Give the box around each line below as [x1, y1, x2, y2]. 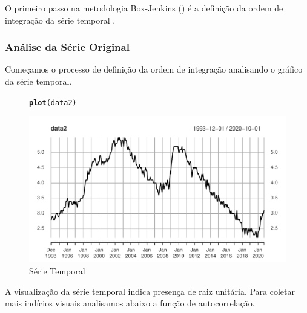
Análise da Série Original [5, 39, 130, 54]
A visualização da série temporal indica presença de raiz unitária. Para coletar [5, 285, 295, 297]
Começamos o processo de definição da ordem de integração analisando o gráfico [5, 63, 303, 76]
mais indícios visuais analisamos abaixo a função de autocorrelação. [5, 297, 255, 309]
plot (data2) [29, 98, 77, 107]
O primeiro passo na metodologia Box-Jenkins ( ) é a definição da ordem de [5, 2, 283, 14]
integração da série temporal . [5, 13, 116, 26]
